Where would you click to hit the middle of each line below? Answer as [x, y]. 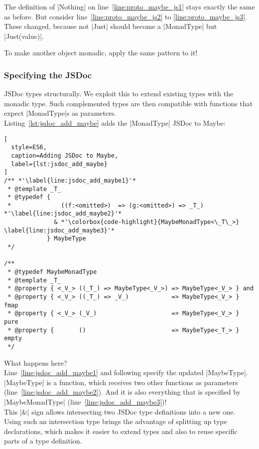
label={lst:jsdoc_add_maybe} [59, 164]
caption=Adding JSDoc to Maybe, [65, 155]
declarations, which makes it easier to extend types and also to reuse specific [121, 431]
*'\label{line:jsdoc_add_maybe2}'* [63, 214]
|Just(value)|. [24, 36]
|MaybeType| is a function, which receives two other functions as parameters [121, 382]
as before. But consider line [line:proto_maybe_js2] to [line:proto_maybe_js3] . [126, 16]
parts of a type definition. [43, 441]
